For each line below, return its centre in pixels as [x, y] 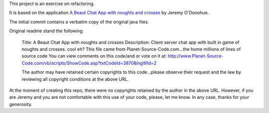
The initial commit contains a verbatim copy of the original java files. [79, 22]
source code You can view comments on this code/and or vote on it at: [94, 56]
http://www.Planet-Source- [196, 56]
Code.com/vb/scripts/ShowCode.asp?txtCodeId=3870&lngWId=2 [89, 63]
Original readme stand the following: [47, 31]
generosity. [21, 104]
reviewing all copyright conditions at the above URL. [75, 79]
